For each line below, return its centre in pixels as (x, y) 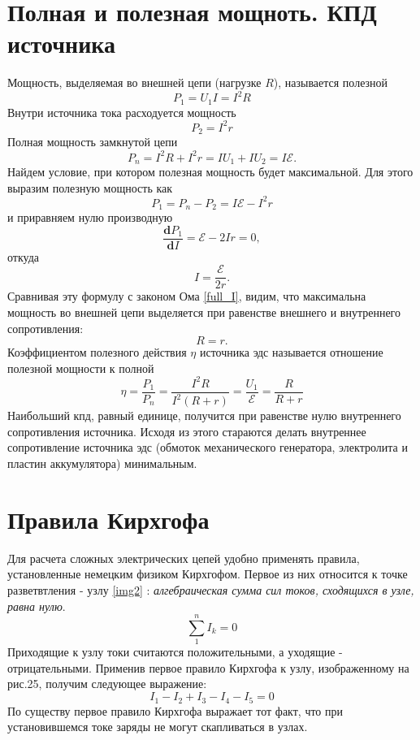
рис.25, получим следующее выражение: (107, 684)
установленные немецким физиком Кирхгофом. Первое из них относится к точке (208, 574)
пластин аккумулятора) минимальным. (102, 463)
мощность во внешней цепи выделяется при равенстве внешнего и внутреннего (204, 312)
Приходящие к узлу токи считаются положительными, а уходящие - (175, 652)
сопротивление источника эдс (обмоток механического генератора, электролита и (208, 447)
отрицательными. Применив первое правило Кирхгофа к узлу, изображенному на (208, 667)
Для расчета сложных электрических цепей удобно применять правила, (184, 558)
